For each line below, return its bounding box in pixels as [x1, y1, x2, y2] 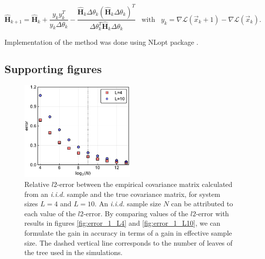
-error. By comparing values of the [83, 208, 188, 218]
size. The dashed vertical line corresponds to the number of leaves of [24, 237, 233, 248]
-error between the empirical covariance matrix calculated [57, 178, 233, 189]
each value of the [24, 208, 76, 218]
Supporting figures [4, 61, 102, 77]
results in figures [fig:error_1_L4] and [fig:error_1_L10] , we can [24, 218, 221, 228]
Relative [24, 178, 49, 189]
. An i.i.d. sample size [94, 198, 161, 209]
